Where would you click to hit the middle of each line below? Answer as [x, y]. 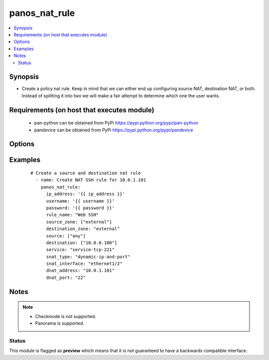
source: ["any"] [66, 236]
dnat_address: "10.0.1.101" [80, 271]
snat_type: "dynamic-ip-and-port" [88, 257]
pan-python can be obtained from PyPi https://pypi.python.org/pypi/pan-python [116, 123]
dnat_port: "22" [66, 277]
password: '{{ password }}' [80, 208]
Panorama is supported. [60, 323]
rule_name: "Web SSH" [72, 215]
